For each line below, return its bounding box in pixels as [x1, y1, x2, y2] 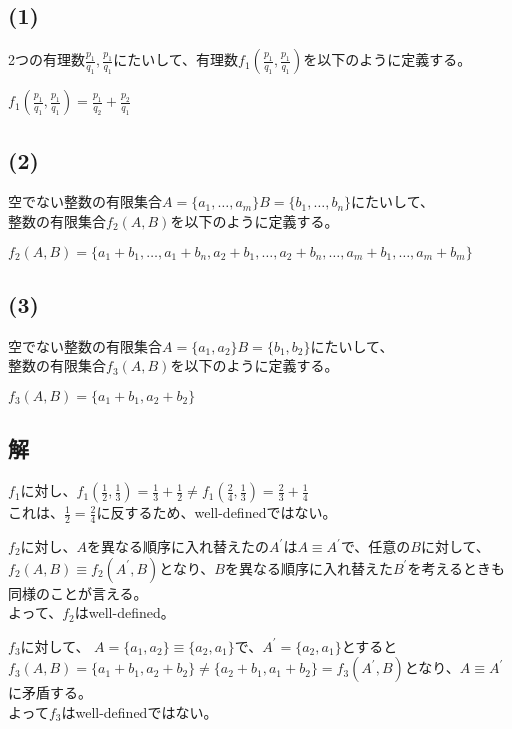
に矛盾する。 [8, 682, 92, 703]
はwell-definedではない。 [61, 701, 218, 722]
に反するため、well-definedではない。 [96, 502, 337, 523]
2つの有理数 [8, 49, 85, 70]
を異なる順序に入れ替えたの [87, 536, 270, 557]
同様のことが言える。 [8, 582, 148, 603]
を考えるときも [407, 557, 506, 578]
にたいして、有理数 [113, 49, 239, 70]
